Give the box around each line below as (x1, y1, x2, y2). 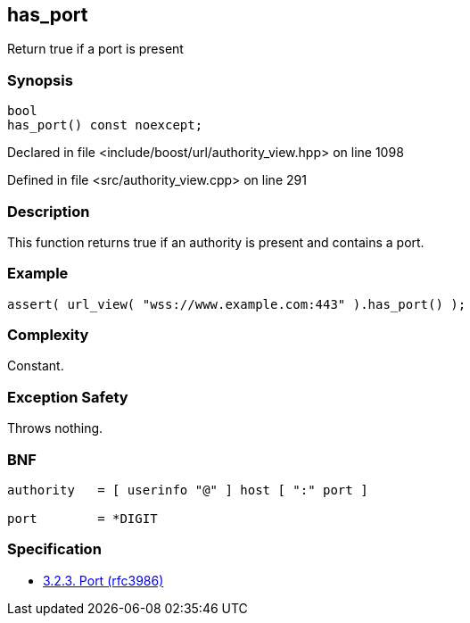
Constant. (7, 358, 64, 374)
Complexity (7, 326, 89, 345)
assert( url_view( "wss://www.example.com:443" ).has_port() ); (7, 296, 466, 311)
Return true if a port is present (7, 41, 184, 57)
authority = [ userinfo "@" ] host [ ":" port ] (7, 482, 368, 497)
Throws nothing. (7, 420, 103, 436)
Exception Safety (7, 387, 128, 406)
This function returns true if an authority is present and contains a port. (7, 234, 425, 250)
